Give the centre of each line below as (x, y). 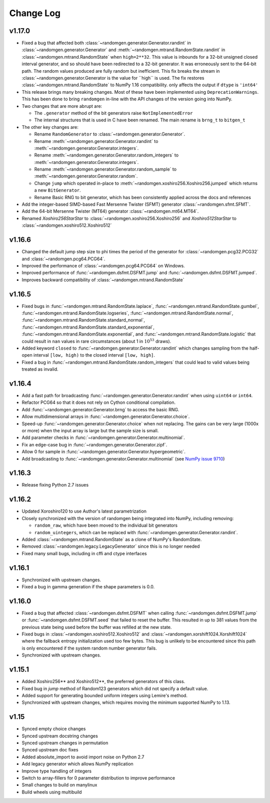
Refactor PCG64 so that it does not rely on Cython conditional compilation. (99, 403)
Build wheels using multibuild (52, 792)
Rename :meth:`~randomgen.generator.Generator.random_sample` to (105, 169)
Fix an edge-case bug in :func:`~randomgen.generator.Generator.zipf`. (94, 444)
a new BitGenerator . (57, 190)
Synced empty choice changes (54, 729)
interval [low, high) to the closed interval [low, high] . (94, 355)
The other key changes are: (50, 127)
